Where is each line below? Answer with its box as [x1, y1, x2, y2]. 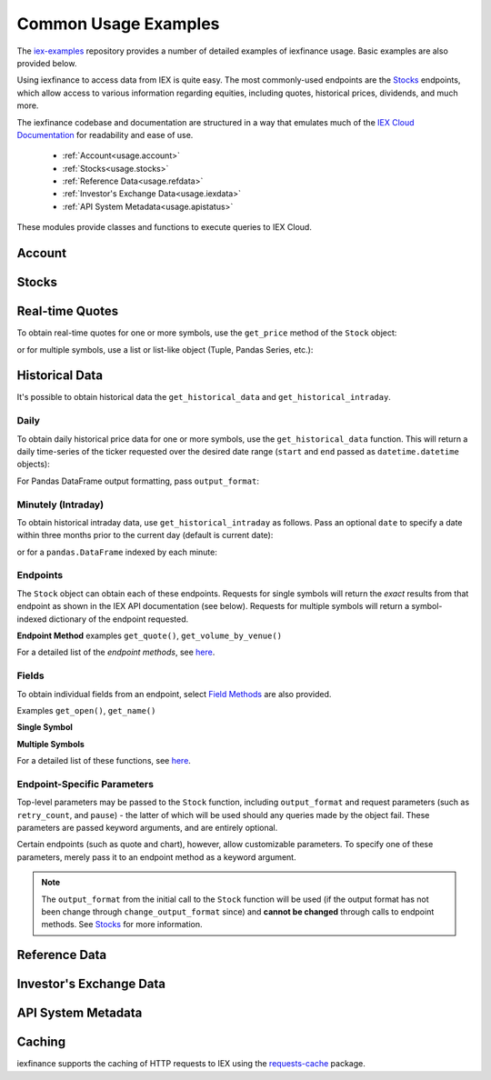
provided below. [16, 57, 77, 68]
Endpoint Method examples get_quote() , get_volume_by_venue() [16, 630, 282, 641]
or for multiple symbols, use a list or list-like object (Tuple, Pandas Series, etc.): [16, 344, 314, 355]
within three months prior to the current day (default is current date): [16, 530, 274, 541]
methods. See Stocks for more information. [41, 919, 203, 930]
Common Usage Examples [16, 14, 220, 34]
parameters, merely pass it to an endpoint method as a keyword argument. [16, 851, 296, 863]
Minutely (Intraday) [16, 498, 105, 511]
